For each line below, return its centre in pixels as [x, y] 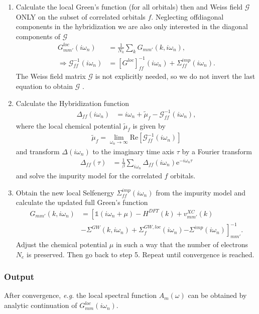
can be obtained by [217, 295]
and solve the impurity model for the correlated [89, 175]
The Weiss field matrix [51, 76]
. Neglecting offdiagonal [187, 16]
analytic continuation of [41, 305]
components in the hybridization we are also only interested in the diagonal [132, 26]
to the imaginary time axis [134, 151]
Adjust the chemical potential [61, 244]
